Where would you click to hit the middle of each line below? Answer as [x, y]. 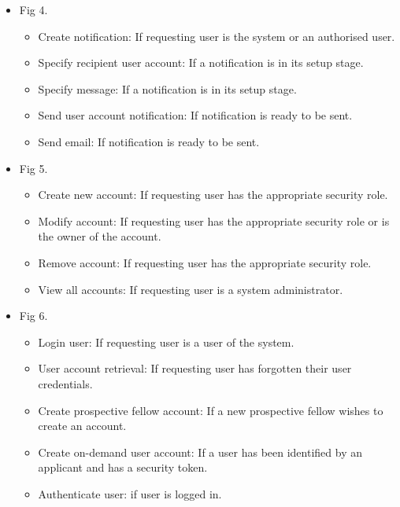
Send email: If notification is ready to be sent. [149, 141]
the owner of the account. [100, 236]
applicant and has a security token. [123, 467]
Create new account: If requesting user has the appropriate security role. [213, 195]
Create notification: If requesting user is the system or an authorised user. [217, 36]
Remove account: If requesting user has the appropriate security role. [205, 262]
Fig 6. [33, 316]
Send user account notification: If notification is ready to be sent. [195, 115]
